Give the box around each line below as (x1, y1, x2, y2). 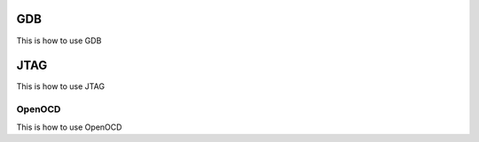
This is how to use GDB (16, 35, 102, 46)
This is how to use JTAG (16, 81, 106, 92)
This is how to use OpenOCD (16, 122, 122, 132)
